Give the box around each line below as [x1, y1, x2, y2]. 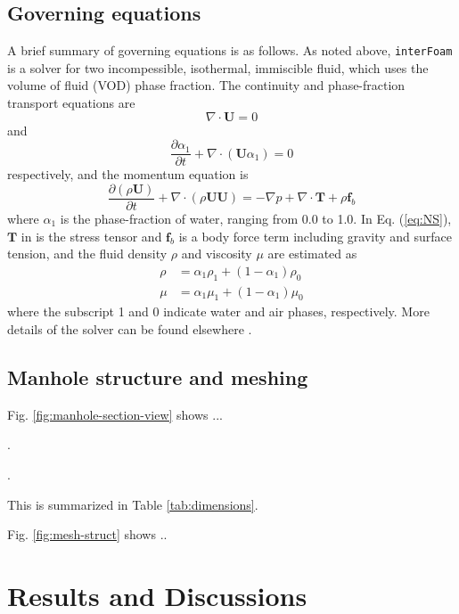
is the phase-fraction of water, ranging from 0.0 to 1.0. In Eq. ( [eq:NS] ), [60, 209, 452, 227]
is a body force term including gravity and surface [178, 226, 453, 245]
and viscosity [181, 244, 252, 263]
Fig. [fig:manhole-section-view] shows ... [7, 405, 223, 423]
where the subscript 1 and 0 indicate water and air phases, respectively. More [7, 302, 430, 321]
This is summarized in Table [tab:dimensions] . [7, 495, 258, 513]
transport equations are [7, 94, 135, 112]
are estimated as [267, 244, 357, 263]
